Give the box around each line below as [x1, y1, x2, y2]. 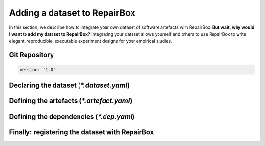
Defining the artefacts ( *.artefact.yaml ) [9, 97, 132, 105]
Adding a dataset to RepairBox [9, 7, 136, 18]
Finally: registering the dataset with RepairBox [9, 128, 154, 136]
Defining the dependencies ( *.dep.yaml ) [9, 112, 135, 121]
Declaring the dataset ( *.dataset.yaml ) [9, 81, 130, 89]
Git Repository [9, 51, 54, 59]
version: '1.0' [19, 67, 56, 73]
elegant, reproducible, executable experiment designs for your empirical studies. [9, 38, 172, 44]
